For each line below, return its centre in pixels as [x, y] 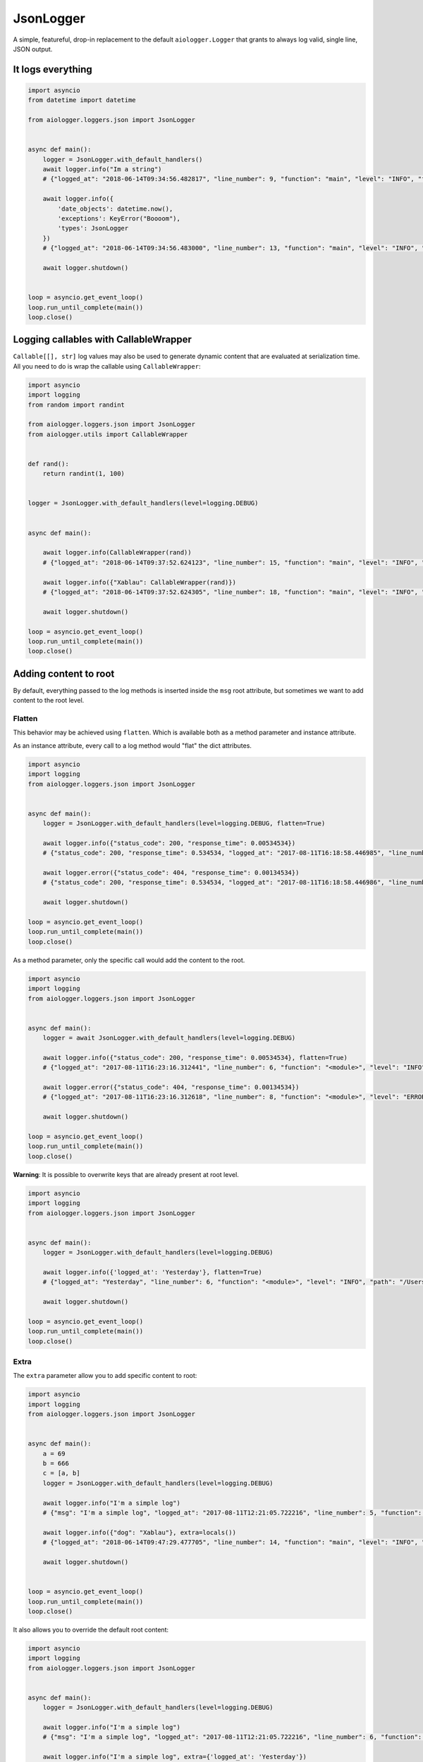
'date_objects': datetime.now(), [115, 209]
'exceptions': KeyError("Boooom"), [119, 219]
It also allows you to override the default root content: [91, 1629]
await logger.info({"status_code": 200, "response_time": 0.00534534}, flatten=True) [195, 1058]
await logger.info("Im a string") [102, 170]
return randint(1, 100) [84, 474]
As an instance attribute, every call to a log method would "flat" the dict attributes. [132, 745]
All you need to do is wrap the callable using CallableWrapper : [107, 366]
